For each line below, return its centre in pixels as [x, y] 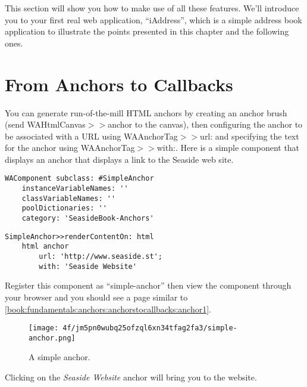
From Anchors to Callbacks [119, 84]
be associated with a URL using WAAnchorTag [91, 136]
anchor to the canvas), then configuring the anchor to [205, 124]
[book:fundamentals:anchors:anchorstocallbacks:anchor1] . [108, 309]
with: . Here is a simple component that [228, 148]
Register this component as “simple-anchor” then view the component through [148, 285]
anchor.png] [52, 338]
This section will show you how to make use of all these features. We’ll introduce [152, 8]
